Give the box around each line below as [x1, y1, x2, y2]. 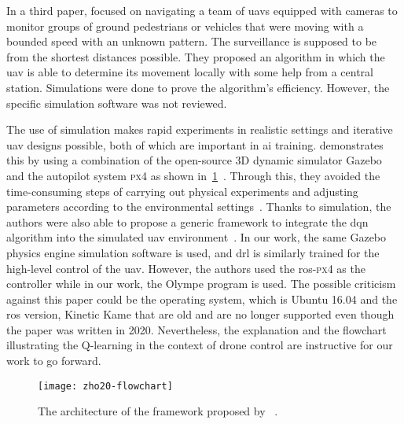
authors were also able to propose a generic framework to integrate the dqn [6, 213, 369, 230]
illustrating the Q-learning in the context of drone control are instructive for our [6, 337, 393, 353]
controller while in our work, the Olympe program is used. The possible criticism [6, 275, 396, 292]
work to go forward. [6, 352, 101, 369]
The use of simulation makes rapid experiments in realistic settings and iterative [6, 121, 393, 138]
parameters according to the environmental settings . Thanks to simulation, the [6, 198, 391, 215]
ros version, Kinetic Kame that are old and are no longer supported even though [6, 306, 395, 323]
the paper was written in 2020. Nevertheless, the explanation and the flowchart [6, 321, 387, 337]
